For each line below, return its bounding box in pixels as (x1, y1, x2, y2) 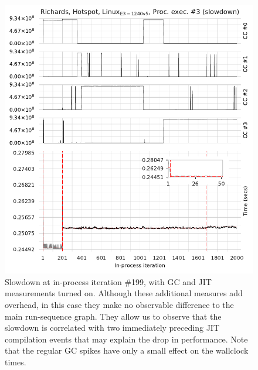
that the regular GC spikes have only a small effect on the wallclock (5, 344, 249, 357)
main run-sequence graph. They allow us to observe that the (5, 310, 222, 322)
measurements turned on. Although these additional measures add (5, 287, 243, 299)
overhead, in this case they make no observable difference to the (5, 298, 234, 310)
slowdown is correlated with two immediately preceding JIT (5, 321, 219, 334)
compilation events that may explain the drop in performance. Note (5, 333, 248, 345)
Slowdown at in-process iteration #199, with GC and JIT (5, 275, 212, 287)
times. (5, 355, 26, 368)
